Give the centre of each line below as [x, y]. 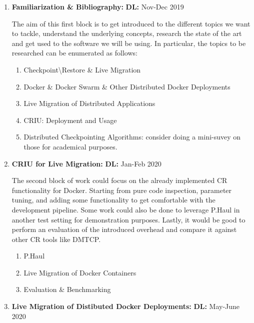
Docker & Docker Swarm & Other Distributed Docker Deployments [127, 86]
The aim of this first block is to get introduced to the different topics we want [131, 23]
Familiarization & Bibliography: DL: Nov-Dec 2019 [98, 6]
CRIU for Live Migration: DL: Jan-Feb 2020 [86, 163]
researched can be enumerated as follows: [74, 53]
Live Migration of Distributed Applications [89, 103]
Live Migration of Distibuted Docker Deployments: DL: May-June [126, 306]
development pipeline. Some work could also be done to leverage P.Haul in [126, 209]
